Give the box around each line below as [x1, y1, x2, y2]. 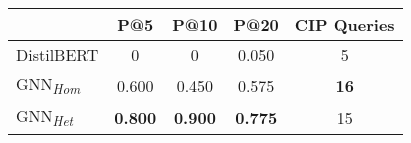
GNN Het [16, 104, 74, 131]
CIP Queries [294, 13, 395, 36]
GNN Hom [16, 72, 81, 99]
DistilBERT [16, 43, 99, 66]
